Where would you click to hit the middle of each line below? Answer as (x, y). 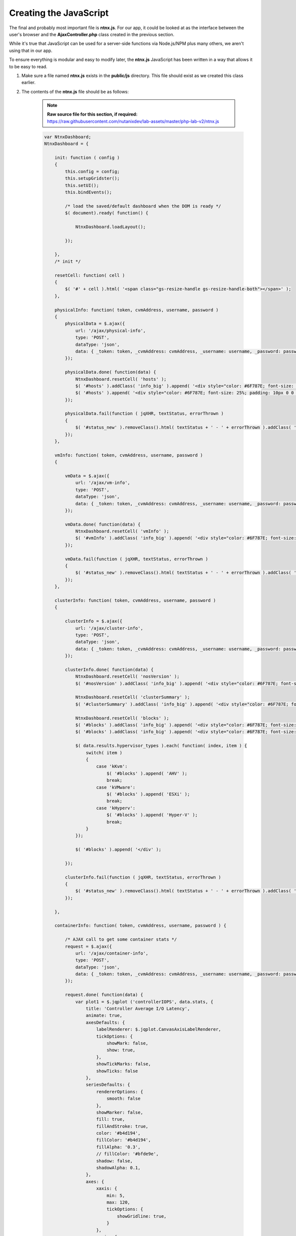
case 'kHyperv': (116, 808)
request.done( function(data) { (104, 995)
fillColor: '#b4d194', (124, 1140)
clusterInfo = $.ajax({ (94, 621)
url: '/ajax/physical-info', (111, 331)
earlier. (29, 83)
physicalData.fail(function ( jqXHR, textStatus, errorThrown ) (144, 414)
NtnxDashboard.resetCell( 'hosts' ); (121, 379)
